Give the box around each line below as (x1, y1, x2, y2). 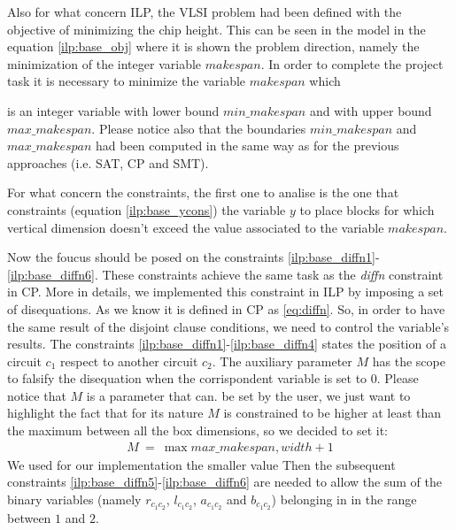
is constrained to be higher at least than (223, 403, 442, 422)
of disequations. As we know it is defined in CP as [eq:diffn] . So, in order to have (7, 299, 445, 318)
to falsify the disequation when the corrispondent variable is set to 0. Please (7, 369, 419, 388)
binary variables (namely (7, 489, 142, 508)
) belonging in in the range (271, 489, 417, 508)
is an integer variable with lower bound (7, 101, 220, 119)
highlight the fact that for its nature (7, 403, 204, 422)
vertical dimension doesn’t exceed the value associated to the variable (7, 218, 384, 236)
